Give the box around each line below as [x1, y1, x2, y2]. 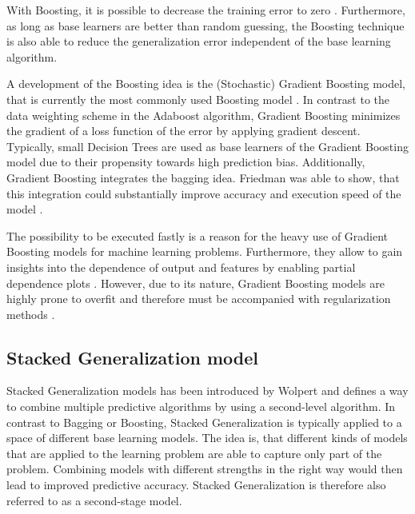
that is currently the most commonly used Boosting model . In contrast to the [6, 90, 390, 107]
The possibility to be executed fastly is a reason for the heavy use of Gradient [6, 227, 389, 244]
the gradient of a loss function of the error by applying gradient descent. [6, 122, 361, 139]
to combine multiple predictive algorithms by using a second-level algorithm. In [6, 398, 396, 415]
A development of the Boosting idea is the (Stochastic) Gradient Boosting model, [6, 75, 405, 92]
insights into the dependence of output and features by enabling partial [6, 258, 356, 275]
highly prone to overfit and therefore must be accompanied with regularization [6, 290, 391, 307]
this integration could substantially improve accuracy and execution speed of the [6, 185, 401, 201]
